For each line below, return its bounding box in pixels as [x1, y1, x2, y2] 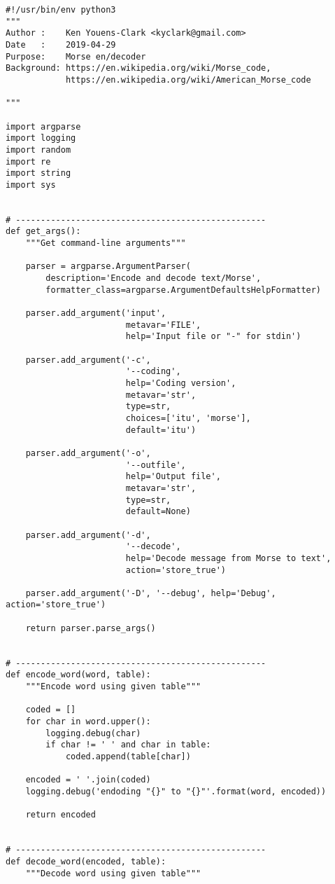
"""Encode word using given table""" [25, 682, 201, 692]
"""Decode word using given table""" [25, 868, 201, 878]
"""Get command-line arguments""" [25, 238, 186, 249]
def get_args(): [6, 226, 81, 237]
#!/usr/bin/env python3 [6, 5, 116, 15]
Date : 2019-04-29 [6, 39, 116, 50]
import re [6, 156, 51, 167]
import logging [6, 133, 76, 144]
